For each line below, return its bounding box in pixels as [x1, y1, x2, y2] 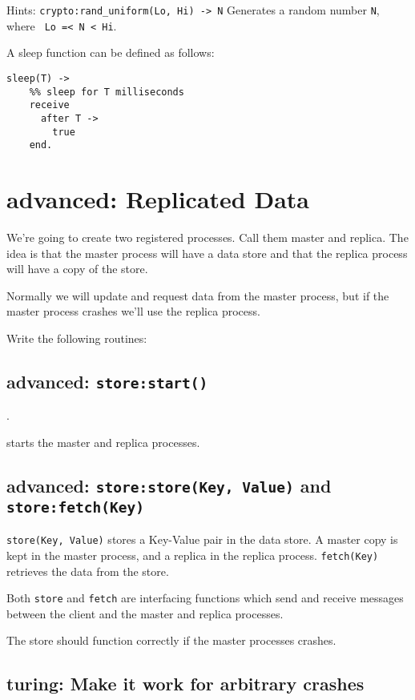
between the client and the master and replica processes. [6, 605, 284, 622]
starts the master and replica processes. [6, 433, 200, 450]
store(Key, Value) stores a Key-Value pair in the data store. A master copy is [6, 531, 398, 548]
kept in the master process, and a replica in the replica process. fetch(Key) [6, 546, 379, 563]
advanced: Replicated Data [6, 183, 309, 215]
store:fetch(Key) [6, 498, 144, 516]
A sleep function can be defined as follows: [6, 44, 215, 61]
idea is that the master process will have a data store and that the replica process [6, 244, 408, 261]
